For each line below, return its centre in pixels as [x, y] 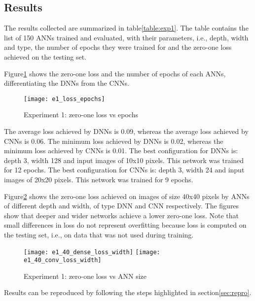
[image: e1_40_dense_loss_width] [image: [92, 252]
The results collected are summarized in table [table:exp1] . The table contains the [126, 28]
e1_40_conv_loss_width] [63, 260]
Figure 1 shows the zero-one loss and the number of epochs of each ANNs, [115, 73]
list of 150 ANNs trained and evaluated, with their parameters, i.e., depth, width [126, 37]
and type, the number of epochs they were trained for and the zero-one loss [118, 47]
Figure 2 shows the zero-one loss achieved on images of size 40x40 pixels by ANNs [127, 196]
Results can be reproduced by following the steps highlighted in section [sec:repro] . [128, 292]
